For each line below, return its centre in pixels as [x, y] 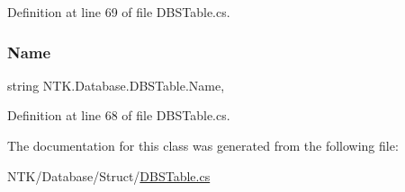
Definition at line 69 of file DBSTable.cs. [119, 12]
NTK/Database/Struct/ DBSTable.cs [109, 175]
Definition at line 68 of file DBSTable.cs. [119, 115]
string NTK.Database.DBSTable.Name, [116, 85]
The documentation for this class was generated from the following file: [203, 145]
